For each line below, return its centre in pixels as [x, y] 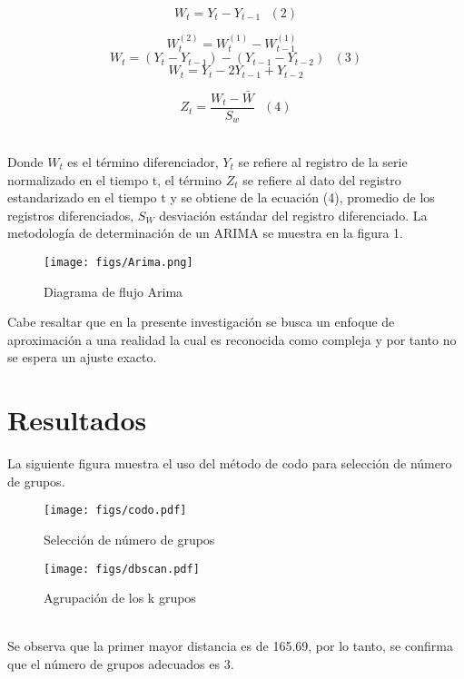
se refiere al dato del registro [322, 179]
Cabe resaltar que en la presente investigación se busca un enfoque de [201, 322]
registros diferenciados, [71, 215]
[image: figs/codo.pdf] [115, 511]
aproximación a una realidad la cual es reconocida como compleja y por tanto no [232, 339]
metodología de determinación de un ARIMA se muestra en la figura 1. [206, 233]
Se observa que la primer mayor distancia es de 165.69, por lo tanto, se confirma [230, 646]
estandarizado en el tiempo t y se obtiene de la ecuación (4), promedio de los [221, 197]
